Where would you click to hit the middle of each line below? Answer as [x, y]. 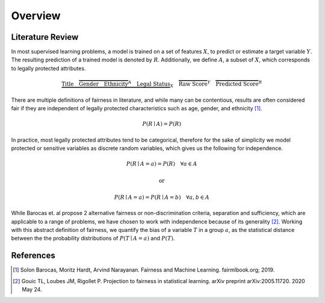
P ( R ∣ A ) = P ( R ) [162, 124]
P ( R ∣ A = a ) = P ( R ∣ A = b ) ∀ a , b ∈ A [162, 197]
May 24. [32, 290]
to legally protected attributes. [48, 68]
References [33, 256]
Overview [36, 16]
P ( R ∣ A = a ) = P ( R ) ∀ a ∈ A [162, 164]
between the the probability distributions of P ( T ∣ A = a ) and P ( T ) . [93, 239]
